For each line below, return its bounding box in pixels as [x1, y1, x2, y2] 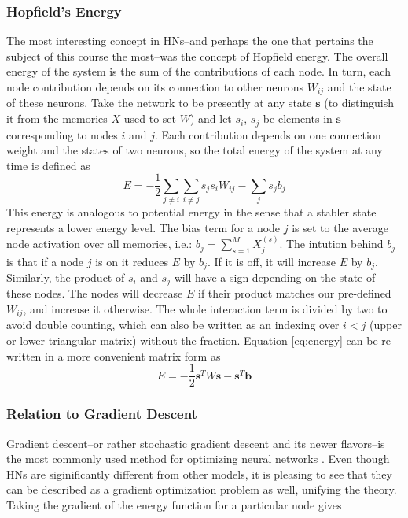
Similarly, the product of [6, 268, 125, 285]
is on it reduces [95, 253, 168, 269]
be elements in [263, 110, 333, 127]
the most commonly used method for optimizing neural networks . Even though [6, 450, 390, 467]
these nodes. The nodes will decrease [6, 285, 183, 302]
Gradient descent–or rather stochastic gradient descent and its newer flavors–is [6, 435, 385, 451]
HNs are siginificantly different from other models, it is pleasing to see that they [6, 465, 392, 482]
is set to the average [292, 219, 388, 235]
